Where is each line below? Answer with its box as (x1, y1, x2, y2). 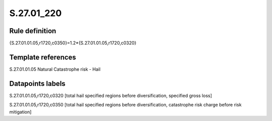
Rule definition (9, 27, 56, 35)
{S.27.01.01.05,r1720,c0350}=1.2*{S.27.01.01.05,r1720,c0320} (9, 40, 137, 46)
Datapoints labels (9, 79, 65, 88)
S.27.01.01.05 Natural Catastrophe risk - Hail (9, 66, 101, 72)
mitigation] (9, 108, 32, 115)
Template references (9, 53, 77, 61)
